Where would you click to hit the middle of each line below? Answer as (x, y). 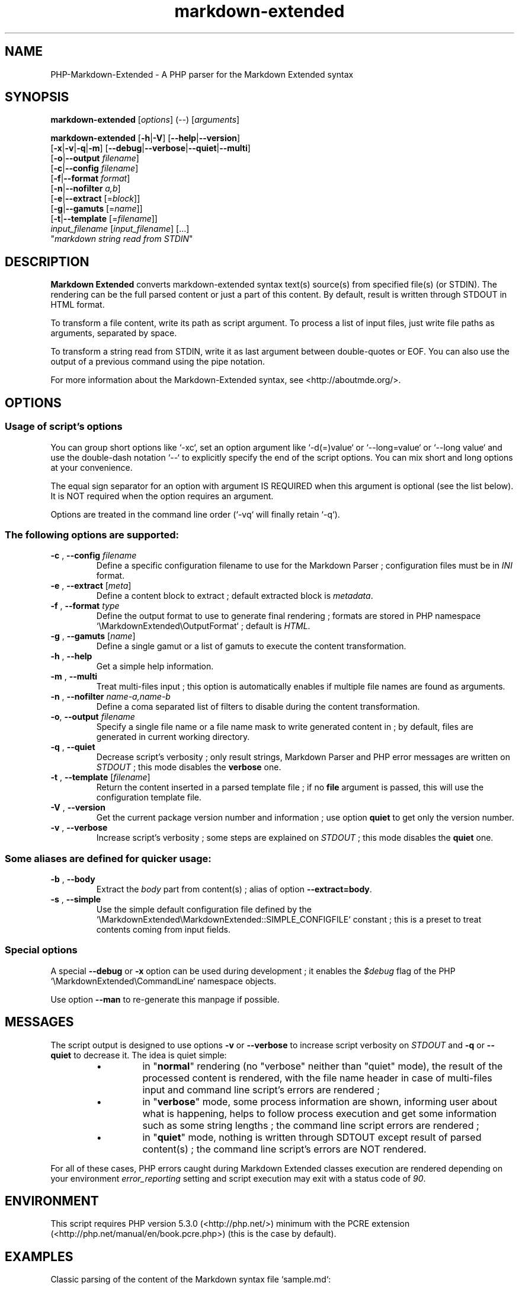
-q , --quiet (73, 747)
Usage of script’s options (64, 427)
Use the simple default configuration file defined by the (204, 909)
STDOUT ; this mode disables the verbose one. (189, 767)
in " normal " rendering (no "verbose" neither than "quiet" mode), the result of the (323, 1066)
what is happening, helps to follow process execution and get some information (320, 1113)
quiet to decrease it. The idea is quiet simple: (139, 1055)
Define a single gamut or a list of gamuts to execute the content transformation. (251, 646)
